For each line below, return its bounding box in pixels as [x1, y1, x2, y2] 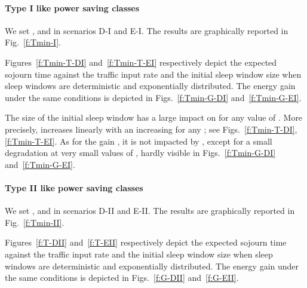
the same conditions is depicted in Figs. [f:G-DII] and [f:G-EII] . [5, 271, 239, 284]
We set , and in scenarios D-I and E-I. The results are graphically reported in [5, 24, 288, 36]
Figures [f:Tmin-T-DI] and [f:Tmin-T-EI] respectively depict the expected [5, 56, 277, 68]
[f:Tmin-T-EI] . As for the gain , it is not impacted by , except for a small [5, 134, 272, 147]
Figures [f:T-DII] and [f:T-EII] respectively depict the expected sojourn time [5, 236, 287, 249]
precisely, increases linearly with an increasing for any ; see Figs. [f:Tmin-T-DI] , [5, 122, 297, 135]
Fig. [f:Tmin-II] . [5, 216, 65, 228]
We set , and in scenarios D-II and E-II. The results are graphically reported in [5, 204, 295, 217]
